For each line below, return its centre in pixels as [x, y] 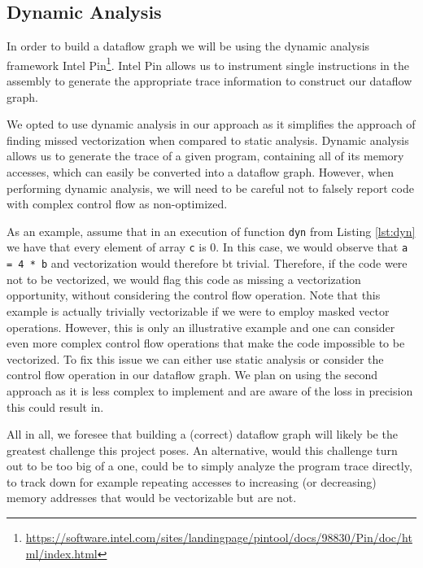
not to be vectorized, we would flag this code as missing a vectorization [184, 279]
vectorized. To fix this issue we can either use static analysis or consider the [195, 358]
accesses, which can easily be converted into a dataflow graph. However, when [200, 172]
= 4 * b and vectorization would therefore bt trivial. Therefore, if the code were [207, 263]
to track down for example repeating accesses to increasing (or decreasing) [192, 481]
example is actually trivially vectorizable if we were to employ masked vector [198, 310]
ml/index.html [61, 553]
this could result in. [55, 406]
